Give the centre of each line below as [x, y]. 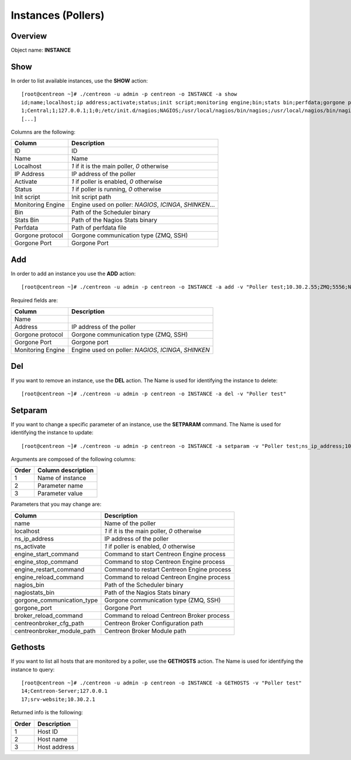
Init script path [91, 197]
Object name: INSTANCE [41, 50]
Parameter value [60, 494]
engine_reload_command [49, 577]
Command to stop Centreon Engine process [165, 562]
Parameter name [60, 486]
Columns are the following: [43, 132]
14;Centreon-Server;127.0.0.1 [65, 691]
